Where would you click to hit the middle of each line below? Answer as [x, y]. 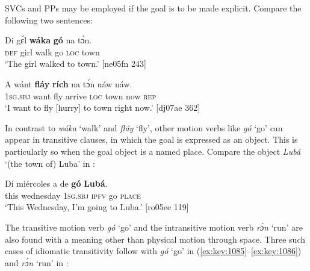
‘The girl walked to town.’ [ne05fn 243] [76, 64]
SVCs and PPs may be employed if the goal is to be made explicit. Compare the [153, 8]
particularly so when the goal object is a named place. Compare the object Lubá [153, 151]
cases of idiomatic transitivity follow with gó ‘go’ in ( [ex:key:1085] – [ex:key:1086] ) [153, 251]
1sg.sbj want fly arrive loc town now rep [81, 95]
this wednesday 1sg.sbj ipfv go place [73, 195]
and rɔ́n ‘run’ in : [37, 262]
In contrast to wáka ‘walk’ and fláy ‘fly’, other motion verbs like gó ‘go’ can [144, 127]
